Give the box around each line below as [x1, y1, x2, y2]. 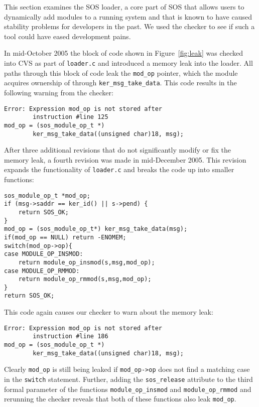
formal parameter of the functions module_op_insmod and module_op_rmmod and [4, 383, 251, 394]
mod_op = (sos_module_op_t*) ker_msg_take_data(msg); [4, 225, 188, 233]
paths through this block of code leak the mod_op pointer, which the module [4, 67, 238, 78]
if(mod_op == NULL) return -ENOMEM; [4, 233, 126, 241]
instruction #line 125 [33, 113, 108, 121]
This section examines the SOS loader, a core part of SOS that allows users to [4, 2, 244, 12]
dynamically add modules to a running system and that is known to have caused [4, 11, 252, 22]
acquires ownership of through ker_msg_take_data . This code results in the [4, 77, 237, 88]
